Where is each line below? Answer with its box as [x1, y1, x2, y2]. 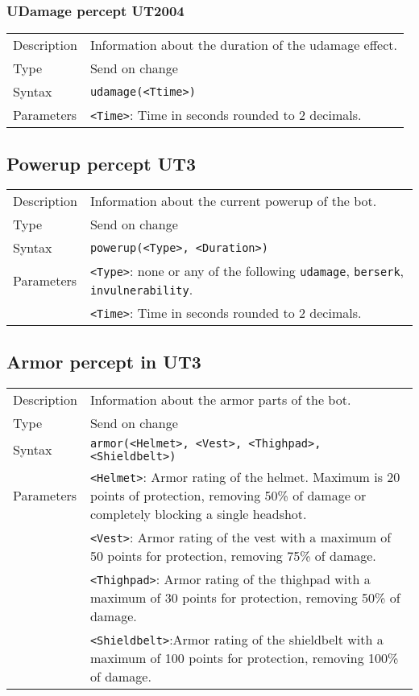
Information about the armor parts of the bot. [89, 389, 351, 409]
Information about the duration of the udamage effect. [89, 35, 397, 55]
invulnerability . [89, 280, 193, 299]
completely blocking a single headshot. [89, 504, 307, 523]
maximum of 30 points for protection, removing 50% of [89, 587, 400, 607]
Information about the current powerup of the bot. [89, 192, 377, 211]
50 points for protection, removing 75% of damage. [89, 546, 376, 565]
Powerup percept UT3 [6, 150, 197, 175]
